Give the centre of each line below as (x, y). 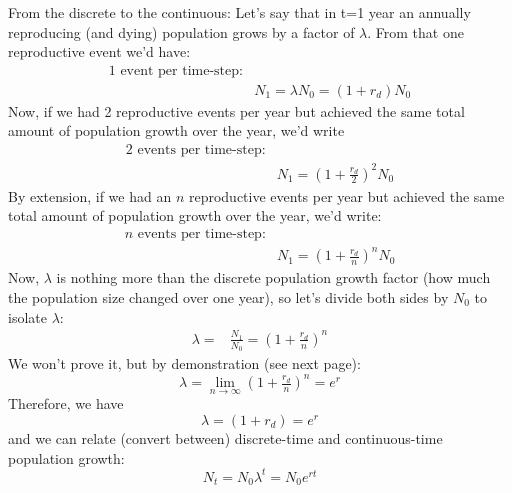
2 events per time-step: (195, 150)
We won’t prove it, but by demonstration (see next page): (184, 363)
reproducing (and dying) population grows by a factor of (181, 31)
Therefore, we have (66, 403)
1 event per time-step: (175, 70)
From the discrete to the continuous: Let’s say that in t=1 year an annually (239, 12)
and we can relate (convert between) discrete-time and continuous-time (225, 438)
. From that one (415, 31)
